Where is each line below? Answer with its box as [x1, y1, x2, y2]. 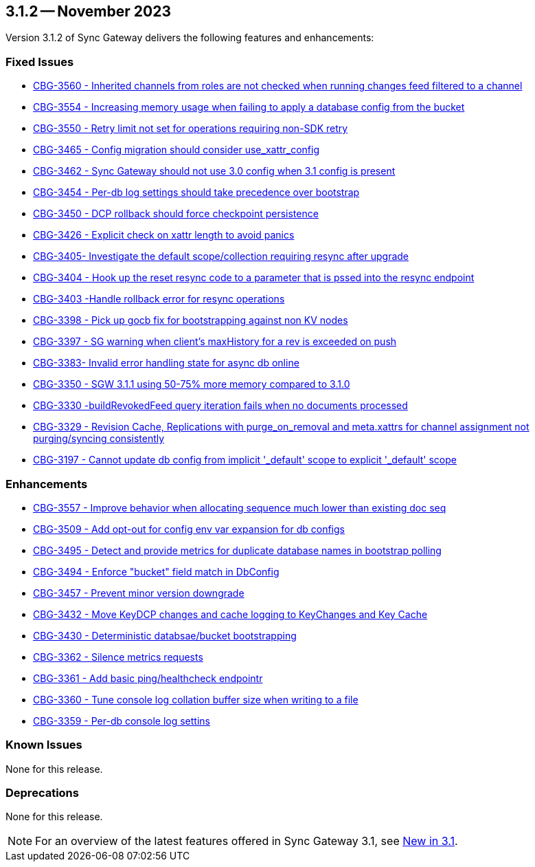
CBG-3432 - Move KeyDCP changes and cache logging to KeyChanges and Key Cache [33, 608, 428, 620]
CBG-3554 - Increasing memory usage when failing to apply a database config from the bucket [33, 101, 465, 113]
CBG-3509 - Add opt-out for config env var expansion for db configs [33, 523, 345, 535]
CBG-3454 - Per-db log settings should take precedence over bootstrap [33, 186, 360, 199]
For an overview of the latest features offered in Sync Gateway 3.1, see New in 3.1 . [35, 834, 458, 848]
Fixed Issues [5, 54, 74, 69]
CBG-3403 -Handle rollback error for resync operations [33, 293, 285, 305]
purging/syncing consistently [33, 432, 165, 445]
